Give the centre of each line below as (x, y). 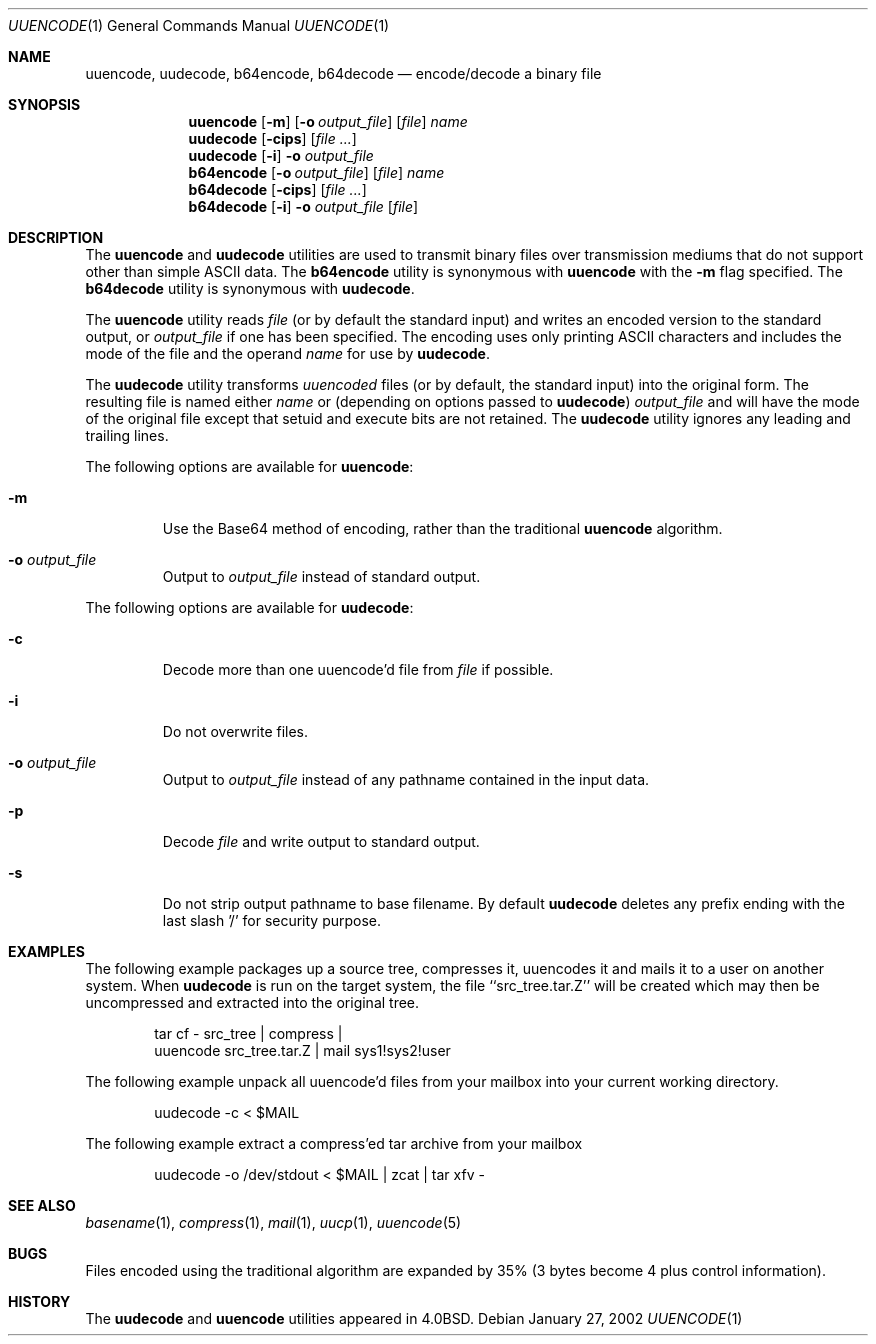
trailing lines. (127, 435)
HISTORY (39, 1301)
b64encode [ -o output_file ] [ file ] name (316, 172)
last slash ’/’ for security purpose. (272, 920)
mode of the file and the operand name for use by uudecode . (287, 353)
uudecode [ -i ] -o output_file (281, 155)
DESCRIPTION (56, 237)
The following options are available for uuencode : (249, 466)
